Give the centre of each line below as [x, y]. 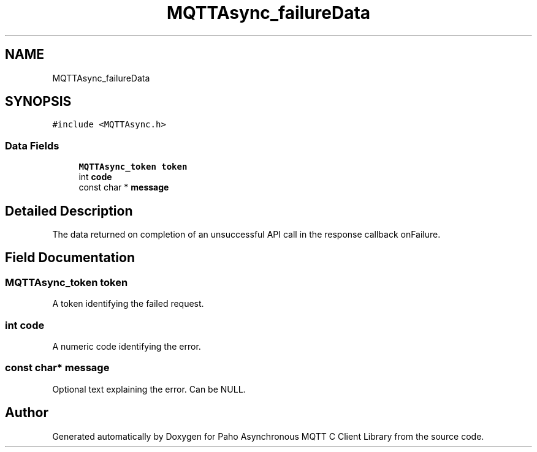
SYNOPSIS [38, 102]
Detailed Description [69, 211]
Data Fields [32, 145]
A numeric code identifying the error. [127, 346]
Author [27, 413]
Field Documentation [70, 258]
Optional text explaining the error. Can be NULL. [149, 389]
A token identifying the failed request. [128, 304]
